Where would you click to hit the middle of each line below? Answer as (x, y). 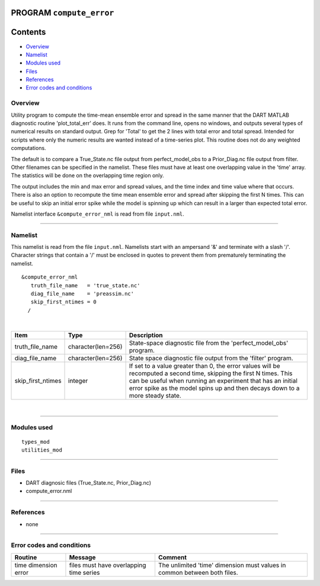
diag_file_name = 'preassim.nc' (82, 294)
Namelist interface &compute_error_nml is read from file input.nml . (98, 214)
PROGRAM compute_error (63, 13)
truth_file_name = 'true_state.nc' (85, 285)
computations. (29, 148)
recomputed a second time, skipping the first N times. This (211, 373)
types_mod (36, 442)
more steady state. (155, 395)
